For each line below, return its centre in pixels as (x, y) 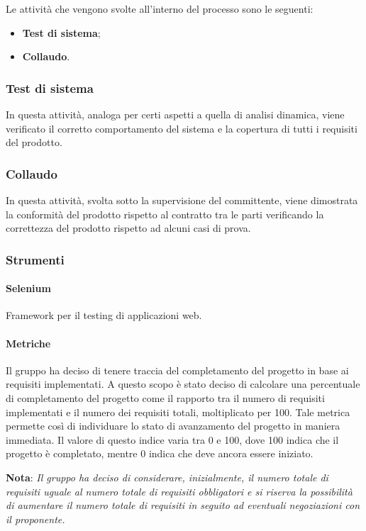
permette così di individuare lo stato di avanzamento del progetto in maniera (173, 426)
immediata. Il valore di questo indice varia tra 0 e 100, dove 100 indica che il (172, 439)
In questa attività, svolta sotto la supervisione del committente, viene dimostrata (182, 200)
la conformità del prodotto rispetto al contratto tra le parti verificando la (165, 214)
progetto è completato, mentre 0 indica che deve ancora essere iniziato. (160, 453)
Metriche (28, 343)
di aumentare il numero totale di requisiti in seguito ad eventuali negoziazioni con (183, 505)
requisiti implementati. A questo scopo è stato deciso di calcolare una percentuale (183, 384)
